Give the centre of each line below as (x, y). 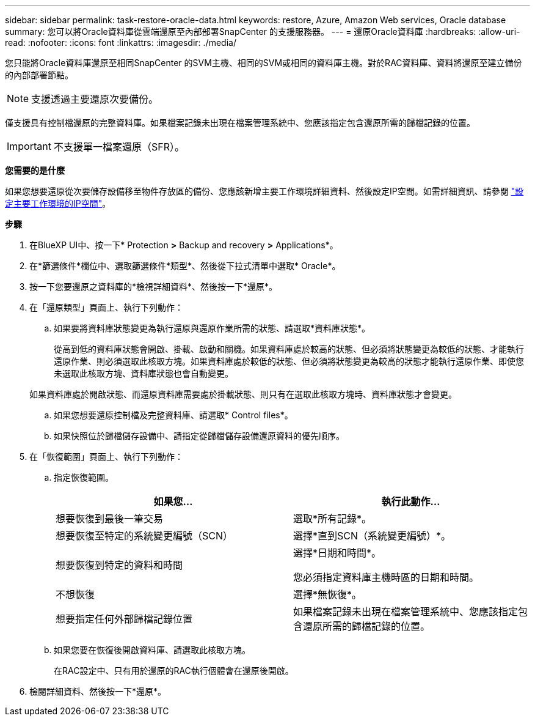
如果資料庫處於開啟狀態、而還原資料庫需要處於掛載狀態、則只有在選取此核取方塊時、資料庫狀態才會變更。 (243, 394)
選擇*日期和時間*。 (337, 553)
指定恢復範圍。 (84, 477)
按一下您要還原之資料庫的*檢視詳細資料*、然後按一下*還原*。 (154, 287)
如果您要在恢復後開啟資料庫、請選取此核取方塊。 (152, 650)
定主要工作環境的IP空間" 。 (58, 203)
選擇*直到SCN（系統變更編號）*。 (372, 536)
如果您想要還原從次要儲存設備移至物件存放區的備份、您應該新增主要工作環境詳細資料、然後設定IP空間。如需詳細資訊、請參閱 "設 (264, 191)
